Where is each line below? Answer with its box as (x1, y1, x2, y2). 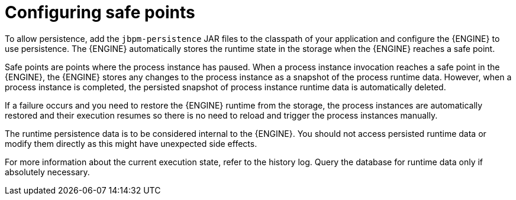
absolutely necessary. (5, 166, 90, 177)
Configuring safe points (5, 2, 195, 22)
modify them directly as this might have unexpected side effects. (5, 138, 257, 149)
